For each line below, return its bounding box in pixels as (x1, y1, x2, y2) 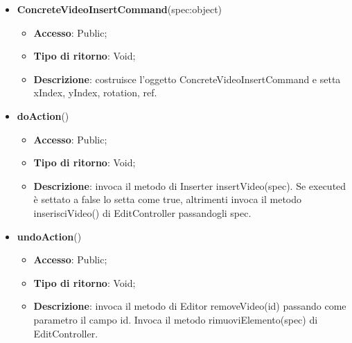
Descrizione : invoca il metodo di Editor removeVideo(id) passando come (33, 299, 346, 313)
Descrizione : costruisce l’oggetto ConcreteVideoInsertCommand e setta (33, 71, 341, 86)
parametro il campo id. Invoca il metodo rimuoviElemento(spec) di (33, 312, 318, 326)
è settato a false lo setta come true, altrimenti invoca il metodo (33, 192, 302, 206)
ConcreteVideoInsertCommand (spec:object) (17, 2, 222, 16)
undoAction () (17, 229, 82, 243)
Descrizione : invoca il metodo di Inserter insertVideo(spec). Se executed (33, 178, 346, 193)
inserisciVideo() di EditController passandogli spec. (33, 205, 252, 220)
